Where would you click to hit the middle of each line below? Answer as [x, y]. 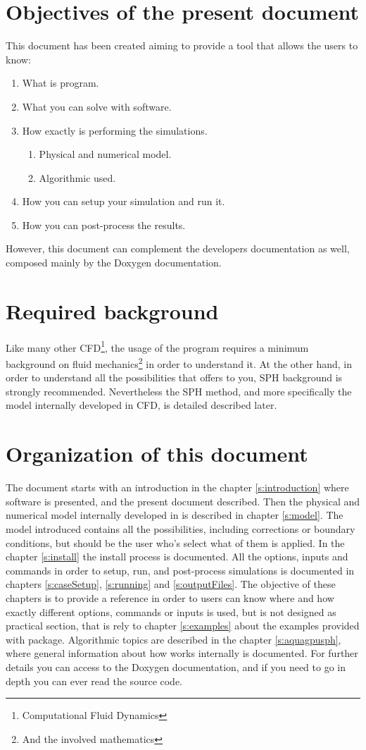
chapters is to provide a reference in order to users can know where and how [170, 597]
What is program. [61, 83]
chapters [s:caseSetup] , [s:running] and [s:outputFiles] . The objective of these [171, 584]
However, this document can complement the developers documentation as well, [178, 248]
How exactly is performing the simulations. [115, 130]
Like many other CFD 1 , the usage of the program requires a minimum [157, 346]
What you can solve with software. [97, 106]
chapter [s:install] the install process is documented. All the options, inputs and [177, 557]
